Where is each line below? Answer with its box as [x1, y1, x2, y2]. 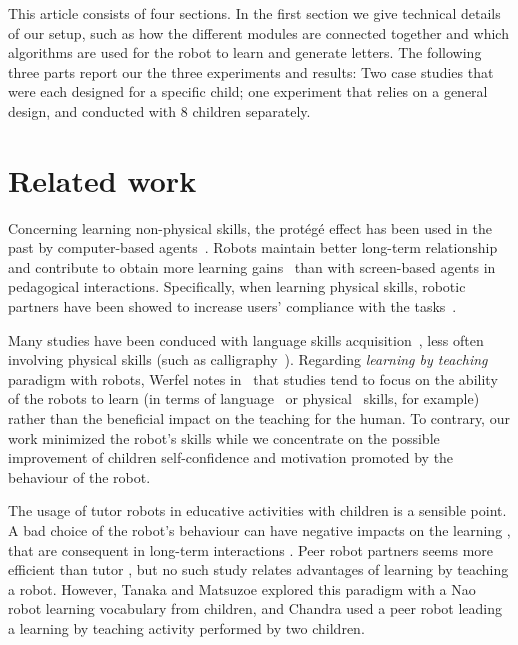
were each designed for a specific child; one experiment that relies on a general [8, 81, 488, 102]
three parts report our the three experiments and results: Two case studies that [8, 61, 494, 82]
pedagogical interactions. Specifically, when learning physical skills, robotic [8, 276, 466, 297]
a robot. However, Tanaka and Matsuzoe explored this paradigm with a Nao [8, 578, 476, 599]
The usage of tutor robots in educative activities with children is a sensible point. [8, 500, 507, 521]
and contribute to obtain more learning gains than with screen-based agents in [8, 256, 496, 277]
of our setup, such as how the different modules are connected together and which [8, 22, 509, 43]
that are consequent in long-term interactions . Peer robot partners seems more [8, 539, 494, 560]
